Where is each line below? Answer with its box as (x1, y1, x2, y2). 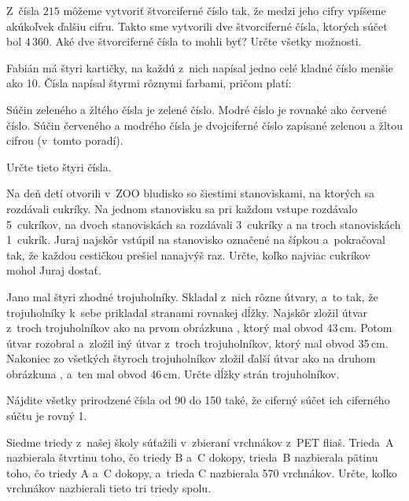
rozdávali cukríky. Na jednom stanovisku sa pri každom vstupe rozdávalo (6, 200, 358, 216)
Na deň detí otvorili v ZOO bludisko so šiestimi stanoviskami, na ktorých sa (6, 185, 375, 201)
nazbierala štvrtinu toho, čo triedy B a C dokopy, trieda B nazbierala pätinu (6, 449, 378, 466)
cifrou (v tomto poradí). (6, 132, 123, 149)
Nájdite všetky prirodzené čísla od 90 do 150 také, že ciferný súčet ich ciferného (6, 392, 390, 408)
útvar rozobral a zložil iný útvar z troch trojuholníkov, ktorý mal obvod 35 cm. (6, 334, 389, 351)
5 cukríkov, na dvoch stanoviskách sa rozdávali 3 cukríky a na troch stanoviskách (6, 216, 401, 232)
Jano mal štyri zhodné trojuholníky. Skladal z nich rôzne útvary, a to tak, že (6, 288, 378, 304)
